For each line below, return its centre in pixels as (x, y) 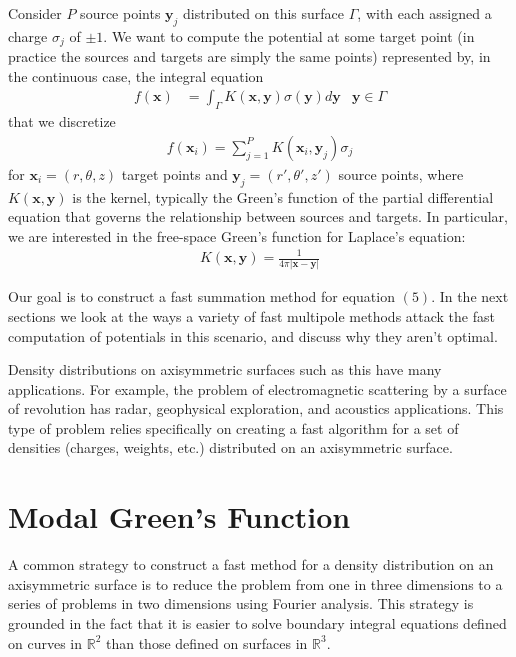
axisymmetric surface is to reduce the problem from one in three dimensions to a (255, 583)
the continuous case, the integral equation (136, 75)
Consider (35, 13)
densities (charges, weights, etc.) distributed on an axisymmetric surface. (230, 447)
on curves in (45, 642)
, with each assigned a (424, 13)
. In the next (470, 296)
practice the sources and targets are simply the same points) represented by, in (249, 56)
